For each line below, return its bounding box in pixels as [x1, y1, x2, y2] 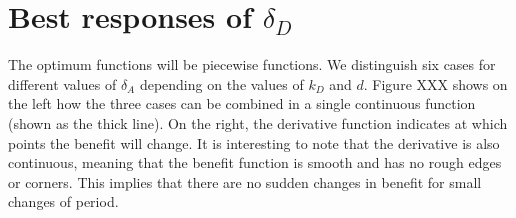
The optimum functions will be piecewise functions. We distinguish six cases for [8, 54, 496, 75]
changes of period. [8, 191, 119, 212]
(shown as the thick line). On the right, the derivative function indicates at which [8, 112, 508, 133]
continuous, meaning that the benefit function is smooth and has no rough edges [8, 152, 502, 173]
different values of [8, 73, 117, 94]
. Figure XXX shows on [363, 73, 508, 94]
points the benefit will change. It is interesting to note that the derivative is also [8, 132, 500, 153]
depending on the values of [139, 73, 304, 94]
